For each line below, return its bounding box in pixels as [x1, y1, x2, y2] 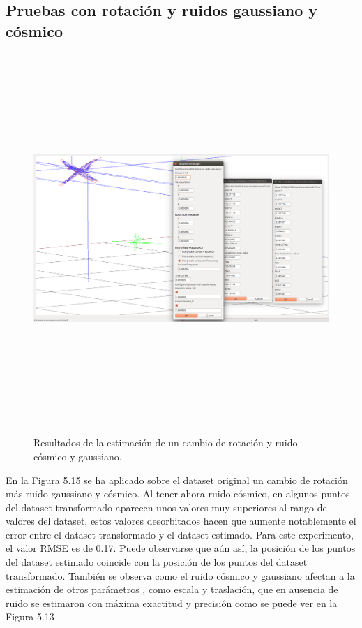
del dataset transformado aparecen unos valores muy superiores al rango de [6, 499, 327, 514]
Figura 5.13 [6, 609, 54, 624]
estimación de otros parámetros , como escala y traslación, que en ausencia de [6, 582, 338, 597]
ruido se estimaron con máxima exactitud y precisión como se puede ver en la [6, 595, 338, 610]
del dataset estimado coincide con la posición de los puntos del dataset [6, 555, 308, 569]
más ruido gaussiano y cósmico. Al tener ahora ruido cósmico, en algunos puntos [6, 486, 350, 501]
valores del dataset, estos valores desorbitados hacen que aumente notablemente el [6, 513, 356, 528]
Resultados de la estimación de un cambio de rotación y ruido [33, 435, 298, 450]
